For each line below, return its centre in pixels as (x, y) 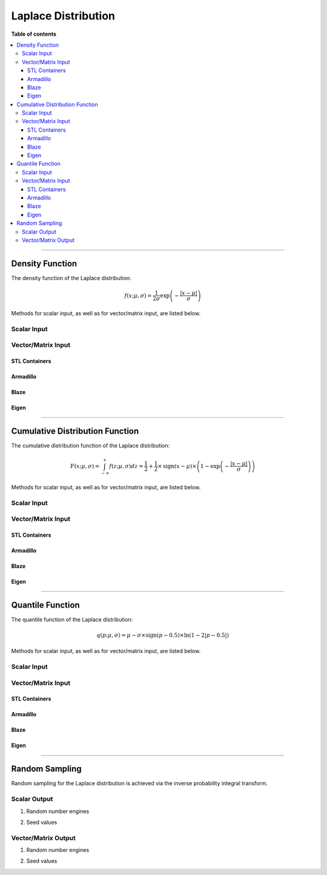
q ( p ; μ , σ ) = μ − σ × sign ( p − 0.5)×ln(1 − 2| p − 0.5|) (163, 635)
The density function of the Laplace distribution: (71, 278)
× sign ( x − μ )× (177, 466)
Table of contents (34, 34)
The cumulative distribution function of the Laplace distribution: (91, 445)
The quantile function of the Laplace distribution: (72, 619)
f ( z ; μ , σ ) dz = (126, 466)
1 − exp (210, 466)
